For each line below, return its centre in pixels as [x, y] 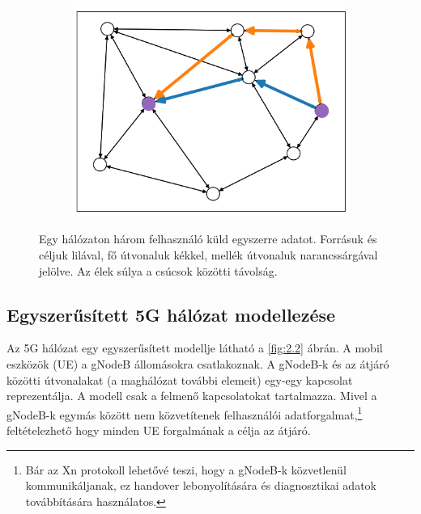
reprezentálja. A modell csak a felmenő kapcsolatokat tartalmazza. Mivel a [192, 396]
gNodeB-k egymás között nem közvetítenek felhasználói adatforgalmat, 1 [185, 413]
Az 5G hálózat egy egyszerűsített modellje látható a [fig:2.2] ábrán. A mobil [195, 348]
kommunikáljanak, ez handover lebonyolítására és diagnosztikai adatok [201, 485]
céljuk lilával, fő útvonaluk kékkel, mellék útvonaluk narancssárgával [208, 255]
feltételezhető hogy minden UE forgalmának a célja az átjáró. [159, 430]
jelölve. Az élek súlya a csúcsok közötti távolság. [158, 270]
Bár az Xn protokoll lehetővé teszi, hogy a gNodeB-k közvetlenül [186, 469]
